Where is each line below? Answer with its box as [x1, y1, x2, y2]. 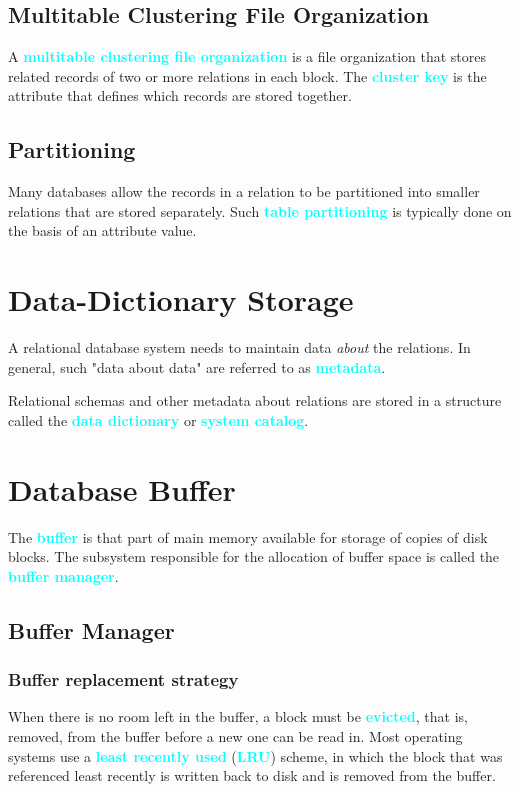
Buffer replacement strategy [8, 667, 239, 692]
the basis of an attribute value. [8, 220, 197, 241]
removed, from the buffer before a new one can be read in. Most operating [8, 725, 463, 746]
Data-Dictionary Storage [8, 279, 354, 320]
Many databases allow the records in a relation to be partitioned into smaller [8, 181, 480, 202]
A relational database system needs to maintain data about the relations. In [8, 337, 471, 358]
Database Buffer [8, 468, 236, 509]
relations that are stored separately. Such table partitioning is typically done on [8, 200, 512, 221]
